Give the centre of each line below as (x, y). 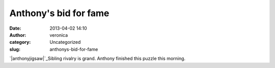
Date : (15, 28)
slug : (15, 49)
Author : (18, 35)
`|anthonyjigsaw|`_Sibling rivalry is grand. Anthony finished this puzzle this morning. (98, 58)
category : (20, 42)
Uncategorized (65, 42)
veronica (59, 35)
